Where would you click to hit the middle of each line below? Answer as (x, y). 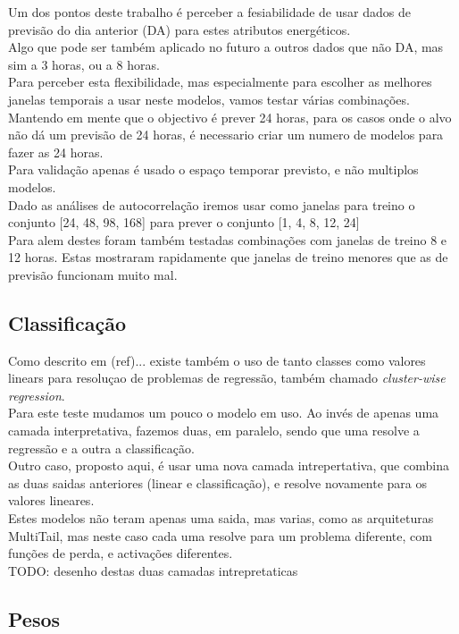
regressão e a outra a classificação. (101, 448)
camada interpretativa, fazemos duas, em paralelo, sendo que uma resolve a (214, 431)
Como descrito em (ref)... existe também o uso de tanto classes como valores (217, 360)
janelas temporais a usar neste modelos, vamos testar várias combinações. (209, 99)
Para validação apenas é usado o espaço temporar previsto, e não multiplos (213, 169)
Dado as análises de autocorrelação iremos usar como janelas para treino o (212, 204)
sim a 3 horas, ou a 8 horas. (84, 64)
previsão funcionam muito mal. (93, 274)
